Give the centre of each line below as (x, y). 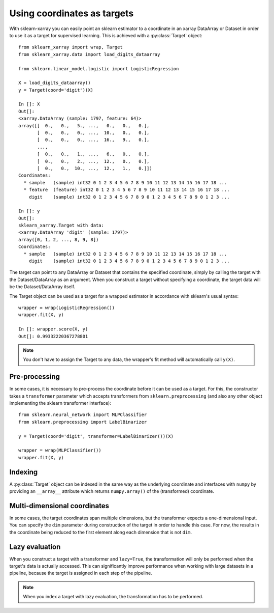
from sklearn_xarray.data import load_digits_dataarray (89, 54)
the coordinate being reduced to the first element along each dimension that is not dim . (101, 532)
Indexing (24, 472)
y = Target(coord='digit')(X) (56, 90)
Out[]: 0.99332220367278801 (53, 336)
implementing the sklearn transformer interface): (60, 403)
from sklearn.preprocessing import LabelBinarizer (83, 422)
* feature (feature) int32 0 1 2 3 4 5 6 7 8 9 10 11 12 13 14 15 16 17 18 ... (127, 190)
